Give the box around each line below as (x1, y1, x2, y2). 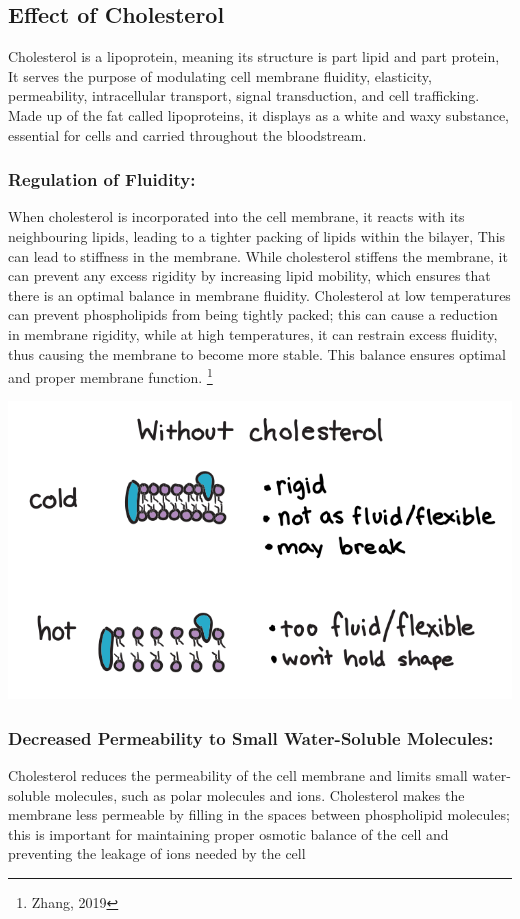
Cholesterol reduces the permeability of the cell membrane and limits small (8, 765, 468, 786)
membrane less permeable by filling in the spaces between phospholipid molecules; (8, 804, 510, 825)
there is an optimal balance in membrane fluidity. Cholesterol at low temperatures (8, 284, 511, 305)
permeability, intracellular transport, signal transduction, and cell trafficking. (8, 85, 480, 106)
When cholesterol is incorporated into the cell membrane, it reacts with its (8, 206, 465, 227)
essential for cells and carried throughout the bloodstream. (8, 124, 367, 145)
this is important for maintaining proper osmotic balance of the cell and (8, 823, 449, 844)
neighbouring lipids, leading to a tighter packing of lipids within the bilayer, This (8, 225, 506, 246)
